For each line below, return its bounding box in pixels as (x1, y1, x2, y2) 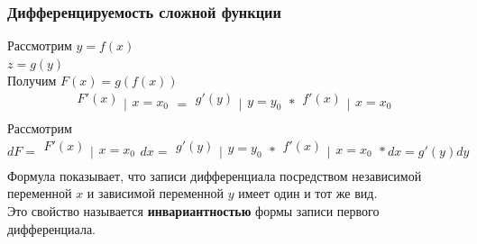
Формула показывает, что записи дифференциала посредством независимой (7, 166, 422, 185)
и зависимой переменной (87, 184, 225, 203)
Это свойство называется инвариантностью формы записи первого (7, 201, 380, 220)
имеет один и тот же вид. (238, 184, 378, 203)
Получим (7, 71, 57, 90)
